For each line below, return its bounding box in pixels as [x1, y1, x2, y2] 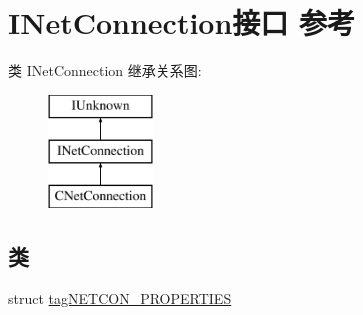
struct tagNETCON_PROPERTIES [8, 287, 232, 308]
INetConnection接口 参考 [8, 2, 356, 43]
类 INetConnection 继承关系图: [8, 60, 202, 81]
